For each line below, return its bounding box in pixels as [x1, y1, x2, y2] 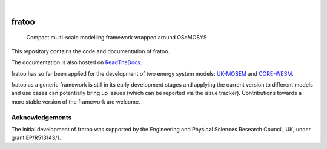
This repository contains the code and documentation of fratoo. [11, 47, 170, 55]
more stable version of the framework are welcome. [11, 98, 140, 105]
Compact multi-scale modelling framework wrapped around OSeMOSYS [26, 34, 207, 41]
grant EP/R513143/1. [11, 134, 61, 142]
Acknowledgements [11, 113, 72, 121]
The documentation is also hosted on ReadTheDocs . [11, 59, 142, 66]
